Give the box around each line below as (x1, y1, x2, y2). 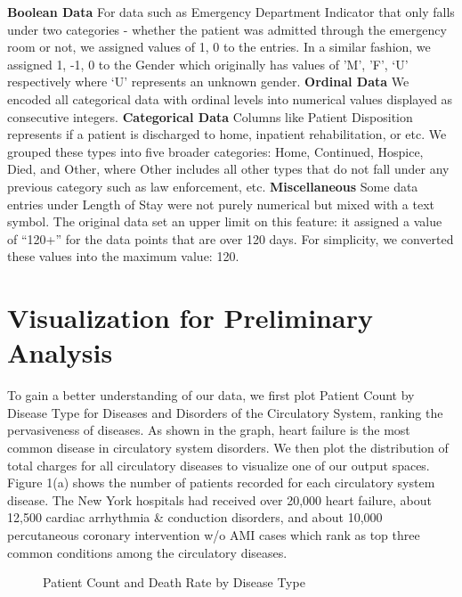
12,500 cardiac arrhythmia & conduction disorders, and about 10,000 (7, 508, 383, 527)
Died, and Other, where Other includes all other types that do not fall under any (7, 159, 450, 178)
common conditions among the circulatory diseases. (7, 543, 288, 561)
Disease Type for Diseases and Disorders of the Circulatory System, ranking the (7, 403, 443, 421)
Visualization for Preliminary (7, 299, 373, 336)
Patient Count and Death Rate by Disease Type (43, 573, 305, 592)
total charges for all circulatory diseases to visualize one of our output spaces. (7, 455, 430, 474)
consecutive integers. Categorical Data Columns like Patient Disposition (7, 107, 413, 126)
